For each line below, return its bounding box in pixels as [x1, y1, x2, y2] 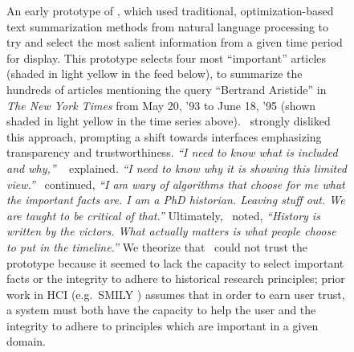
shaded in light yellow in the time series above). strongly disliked [6, 113, 331, 129]
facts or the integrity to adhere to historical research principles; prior [6, 270, 345, 287]
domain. [6, 333, 47, 350]
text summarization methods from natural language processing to [6, 18, 329, 35]
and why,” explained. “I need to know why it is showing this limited [6, 159, 348, 176]
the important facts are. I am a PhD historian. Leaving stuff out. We [6, 191, 345, 208]
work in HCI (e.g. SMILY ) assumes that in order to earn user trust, [6, 285, 345, 302]
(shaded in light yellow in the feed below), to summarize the [6, 65, 303, 82]
